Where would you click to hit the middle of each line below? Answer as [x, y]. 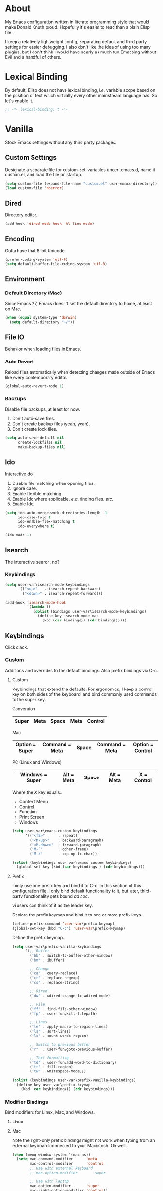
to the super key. [29, 700]
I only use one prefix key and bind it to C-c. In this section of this [77, 886]
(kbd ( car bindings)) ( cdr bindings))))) [84, 621]
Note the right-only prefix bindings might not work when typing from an [83, 1140]
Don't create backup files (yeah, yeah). [51, 424]
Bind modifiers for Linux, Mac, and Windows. [50, 1112]
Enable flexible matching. [37, 493]
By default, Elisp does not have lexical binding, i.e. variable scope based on [80, 90]
